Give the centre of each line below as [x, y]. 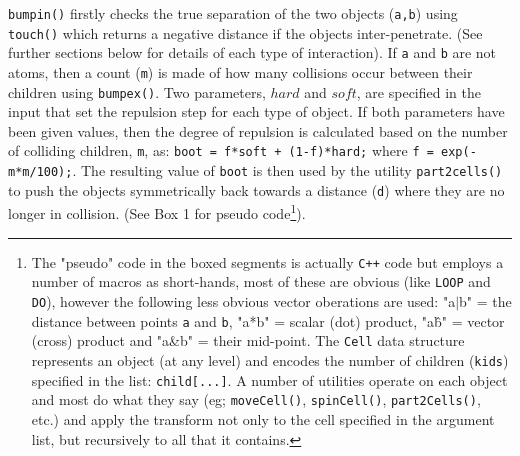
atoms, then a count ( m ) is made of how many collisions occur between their [240, 71]
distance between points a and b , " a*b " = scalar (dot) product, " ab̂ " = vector [268, 320]
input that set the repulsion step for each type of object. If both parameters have [256, 111]
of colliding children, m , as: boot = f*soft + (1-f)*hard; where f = [221, 150]
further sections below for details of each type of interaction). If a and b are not [252, 52]
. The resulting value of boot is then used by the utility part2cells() [287, 170]
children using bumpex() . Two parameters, [137, 91]
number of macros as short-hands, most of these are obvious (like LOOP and [261, 281]
